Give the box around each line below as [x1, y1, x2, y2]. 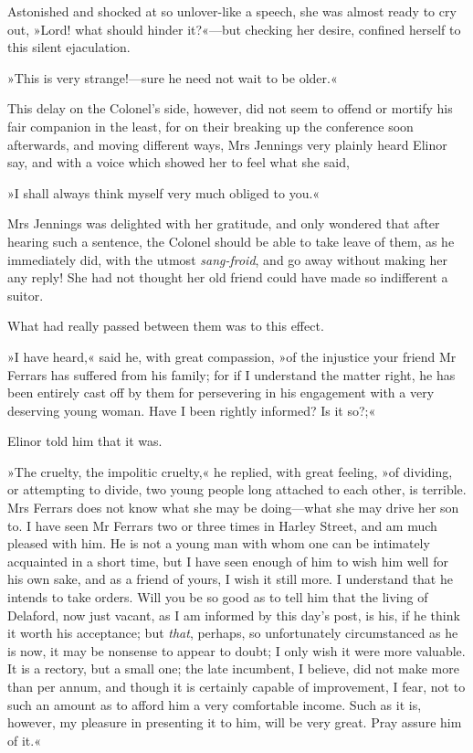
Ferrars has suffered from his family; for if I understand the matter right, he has [7, 365, 456, 384]
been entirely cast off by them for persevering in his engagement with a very [7, 383, 435, 402]
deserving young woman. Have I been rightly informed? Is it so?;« [7, 400, 376, 419]
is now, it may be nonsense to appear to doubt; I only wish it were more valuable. [7, 641, 466, 660]
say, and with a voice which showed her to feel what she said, [7, 153, 350, 172]
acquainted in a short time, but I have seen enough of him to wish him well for [7, 551, 448, 570]
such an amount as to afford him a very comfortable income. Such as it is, [7, 695, 422, 714]
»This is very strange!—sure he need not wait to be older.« [7, 68, 338, 87]
